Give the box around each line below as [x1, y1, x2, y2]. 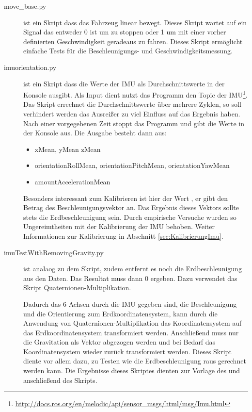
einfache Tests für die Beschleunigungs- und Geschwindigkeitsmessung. [23, 46, 233, 56]
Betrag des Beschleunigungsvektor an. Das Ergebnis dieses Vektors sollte [23, 202, 239, 213]
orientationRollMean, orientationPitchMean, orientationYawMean [34, 160, 230, 170]
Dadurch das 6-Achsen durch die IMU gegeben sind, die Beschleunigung [23, 298, 237, 309]
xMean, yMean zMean [34, 144, 101, 154]
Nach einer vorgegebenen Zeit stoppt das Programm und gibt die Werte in [23, 118, 244, 128]
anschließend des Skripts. [23, 375, 97, 385]
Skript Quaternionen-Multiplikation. [23, 282, 131, 293]
